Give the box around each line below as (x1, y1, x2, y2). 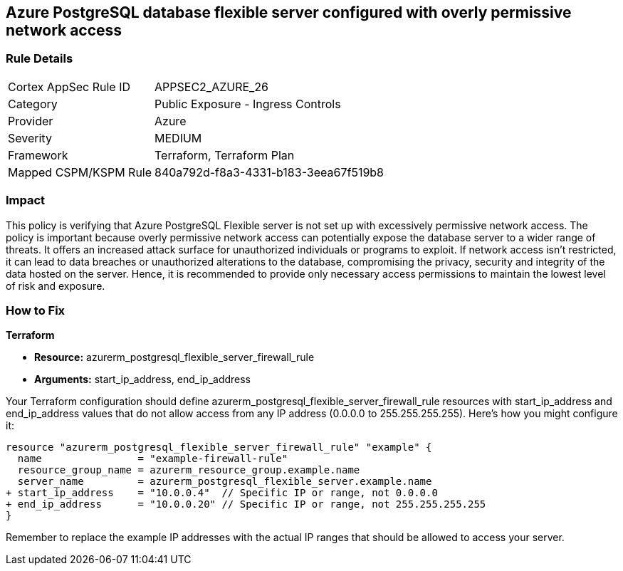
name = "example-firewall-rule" (17, 453, 288, 465)
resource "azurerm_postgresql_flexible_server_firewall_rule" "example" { (6, 441, 432, 454)
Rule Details (6, 51, 73, 66)
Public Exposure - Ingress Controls (155, 96, 341, 111)
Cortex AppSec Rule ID (8, 79, 131, 94)
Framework (8, 147, 68, 162)
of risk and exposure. (6, 279, 105, 292)
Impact (6, 193, 46, 208)
